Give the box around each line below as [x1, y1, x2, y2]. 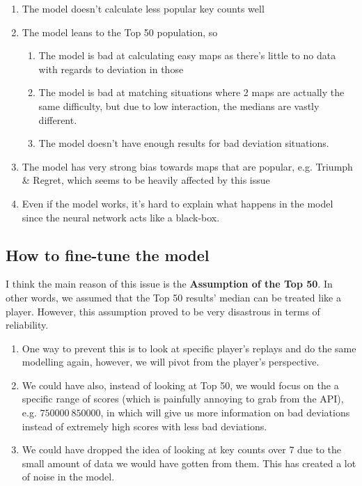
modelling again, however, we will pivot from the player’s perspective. [22, 354, 320, 369]
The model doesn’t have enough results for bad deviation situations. [38, 136, 329, 150]
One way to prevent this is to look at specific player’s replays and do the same [22, 340, 356, 355]
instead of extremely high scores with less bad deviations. [22, 418, 267, 433]
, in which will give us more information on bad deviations [100, 405, 350, 420]
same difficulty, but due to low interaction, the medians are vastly [38, 98, 320, 113]
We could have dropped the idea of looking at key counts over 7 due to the [22, 442, 342, 457]
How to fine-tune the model [6, 244, 210, 265]
